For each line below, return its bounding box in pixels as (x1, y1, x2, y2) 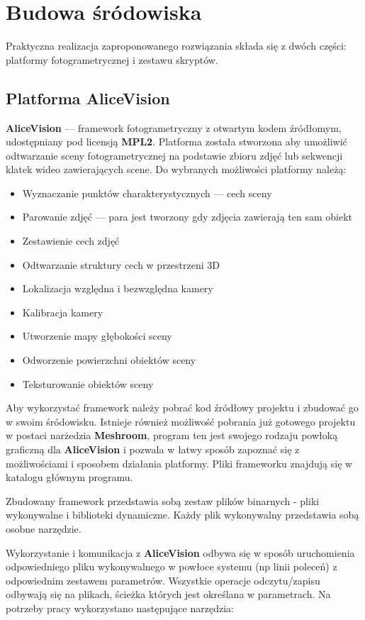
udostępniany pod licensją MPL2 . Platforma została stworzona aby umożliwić (6, 134, 347, 149)
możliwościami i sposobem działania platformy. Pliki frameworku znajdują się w (6, 455, 353, 470)
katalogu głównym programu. (6, 470, 133, 485)
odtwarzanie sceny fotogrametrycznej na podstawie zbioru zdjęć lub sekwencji (6, 148, 343, 162)
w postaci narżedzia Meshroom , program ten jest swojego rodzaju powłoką (6, 428, 338, 443)
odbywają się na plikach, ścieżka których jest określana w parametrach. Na (6, 587, 331, 602)
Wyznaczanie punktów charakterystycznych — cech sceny (22, 185, 272, 200)
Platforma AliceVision (6, 87, 170, 109)
